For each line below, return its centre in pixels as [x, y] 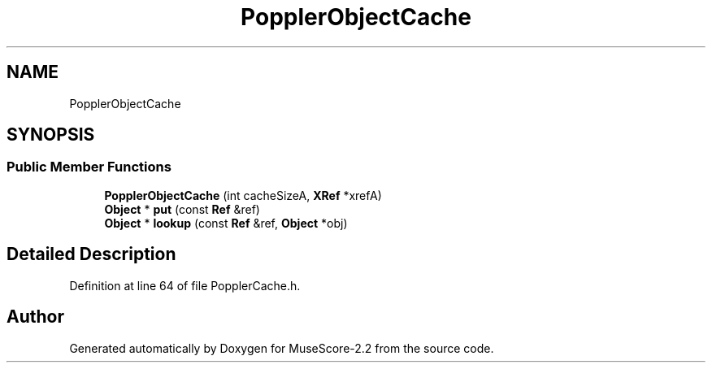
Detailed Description [91, 254]
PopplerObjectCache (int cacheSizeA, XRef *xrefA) [243, 195]
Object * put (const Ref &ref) [182, 209]
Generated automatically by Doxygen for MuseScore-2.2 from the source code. [282, 348]
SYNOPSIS [51, 135]
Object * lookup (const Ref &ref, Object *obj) [226, 223]
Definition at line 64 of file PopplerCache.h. [185, 285]
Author [35, 317]
